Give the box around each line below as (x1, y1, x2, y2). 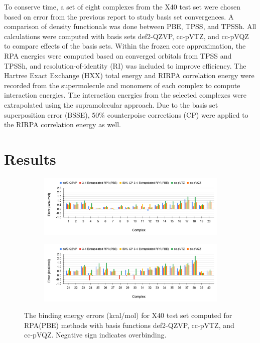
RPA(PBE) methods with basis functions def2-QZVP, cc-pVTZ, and (24, 319, 234, 330)
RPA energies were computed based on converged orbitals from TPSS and (4, 50, 232, 61)
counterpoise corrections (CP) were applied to (107, 109, 248, 120)
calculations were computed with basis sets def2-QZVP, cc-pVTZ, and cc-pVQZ (4, 31, 249, 41)
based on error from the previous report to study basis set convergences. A (4, 11, 234, 22)
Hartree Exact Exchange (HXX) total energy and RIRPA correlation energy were (4, 70, 254, 81)
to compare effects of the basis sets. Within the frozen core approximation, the (4, 41, 246, 51)
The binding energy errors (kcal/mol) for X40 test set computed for (24, 310, 232, 320)
